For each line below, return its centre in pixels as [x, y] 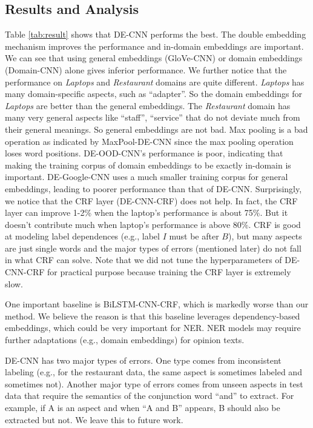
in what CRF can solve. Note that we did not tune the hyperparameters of [143, 260]
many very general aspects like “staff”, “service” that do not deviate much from [153, 117]
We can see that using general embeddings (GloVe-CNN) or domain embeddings [154, 58]
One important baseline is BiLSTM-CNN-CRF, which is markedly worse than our [157, 304]
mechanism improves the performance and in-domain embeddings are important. [154, 46]
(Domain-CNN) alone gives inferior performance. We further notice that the [146, 69]
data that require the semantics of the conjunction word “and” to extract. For [150, 396]
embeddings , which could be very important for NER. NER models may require [153, 328]
